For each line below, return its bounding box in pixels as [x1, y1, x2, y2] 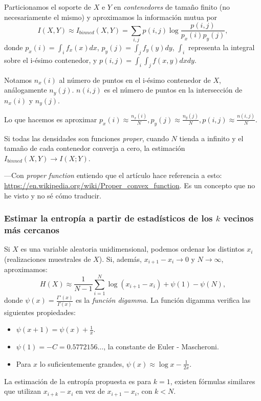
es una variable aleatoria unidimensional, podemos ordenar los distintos [20, 243, 245, 254]
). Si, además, [99, 253, 142, 264]
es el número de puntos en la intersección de [104, 84, 243, 95]
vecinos [223, 212, 254, 225]
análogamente [4, 84, 47, 95]
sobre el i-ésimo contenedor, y [4, 54, 97, 65]
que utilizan [4, 386, 41, 396]
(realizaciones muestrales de [4, 253, 91, 264]
